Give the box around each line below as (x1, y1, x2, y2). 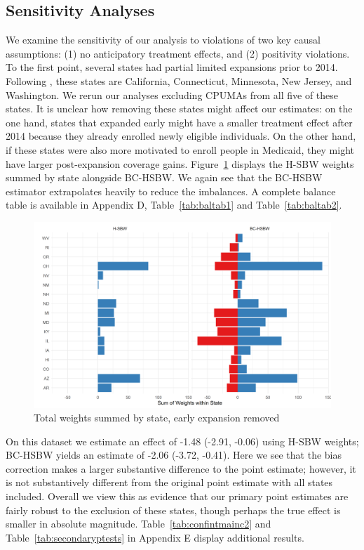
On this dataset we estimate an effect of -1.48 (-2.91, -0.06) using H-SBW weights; (6, 433, 359, 448)
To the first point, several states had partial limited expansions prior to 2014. (6, 60, 338, 74)
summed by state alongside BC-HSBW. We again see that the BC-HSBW (6, 170, 323, 185)
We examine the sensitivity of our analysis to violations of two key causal (6, 32, 321, 47)
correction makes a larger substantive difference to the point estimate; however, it (6, 461, 356, 476)
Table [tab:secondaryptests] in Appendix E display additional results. (6, 530, 304, 544)
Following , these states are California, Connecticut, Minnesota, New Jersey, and (6, 73, 352, 88)
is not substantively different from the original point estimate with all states (6, 475, 333, 490)
